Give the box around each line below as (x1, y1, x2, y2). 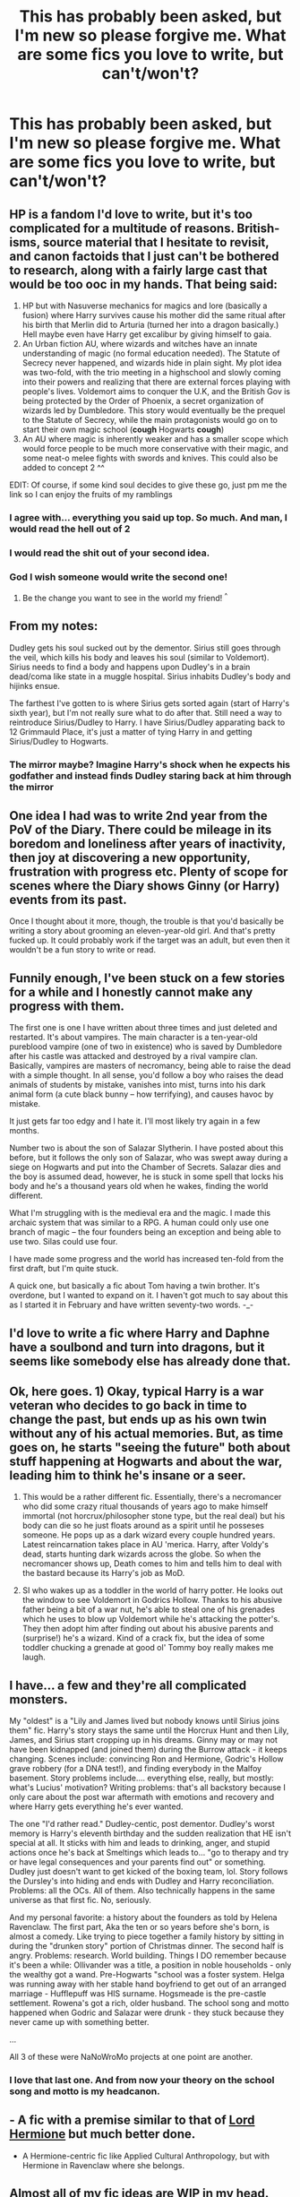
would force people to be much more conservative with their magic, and (21, 444, 289, 453)
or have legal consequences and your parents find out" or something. (9, 1857, 266, 1867)
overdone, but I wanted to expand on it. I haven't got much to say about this (9, 1290, 288, 1301)
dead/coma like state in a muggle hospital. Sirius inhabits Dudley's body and (9, 670, 291, 682)
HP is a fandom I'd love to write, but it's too (9, 206, 253, 221)
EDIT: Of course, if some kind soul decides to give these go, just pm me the (9, 479, 287, 490)
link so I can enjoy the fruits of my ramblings (9, 489, 173, 499)
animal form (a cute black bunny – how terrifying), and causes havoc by (9, 1089, 274, 1099)
